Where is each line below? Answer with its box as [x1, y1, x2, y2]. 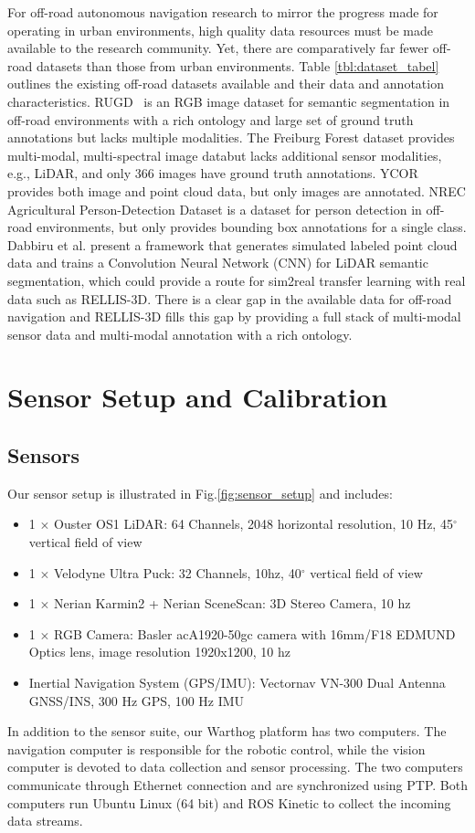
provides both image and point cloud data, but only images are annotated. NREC [7, 181, 466, 200]
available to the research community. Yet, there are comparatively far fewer [7, 38, 429, 58]
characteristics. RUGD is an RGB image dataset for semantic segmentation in [7, 91, 450, 111]
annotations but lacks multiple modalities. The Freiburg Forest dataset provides [7, 128, 455, 147]
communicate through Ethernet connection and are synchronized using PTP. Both [7, 775, 468, 794]
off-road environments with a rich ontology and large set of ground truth [7, 110, 414, 129]
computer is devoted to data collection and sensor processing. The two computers [7, 757, 463, 776]
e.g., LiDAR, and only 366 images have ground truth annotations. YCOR [7, 163, 418, 183]
